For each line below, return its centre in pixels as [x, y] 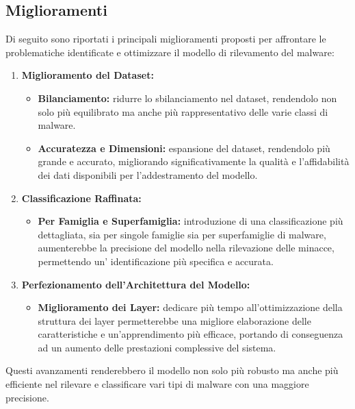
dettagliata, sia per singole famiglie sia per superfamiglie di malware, [182, 234]
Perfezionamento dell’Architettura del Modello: [136, 284]
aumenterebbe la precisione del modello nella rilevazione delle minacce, [186, 248]
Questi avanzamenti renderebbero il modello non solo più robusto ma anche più [172, 370]
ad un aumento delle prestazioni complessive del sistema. [157, 347]
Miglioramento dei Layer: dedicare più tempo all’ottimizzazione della [190, 307]
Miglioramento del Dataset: [88, 75]
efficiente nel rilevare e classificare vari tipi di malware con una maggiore [157, 384]
